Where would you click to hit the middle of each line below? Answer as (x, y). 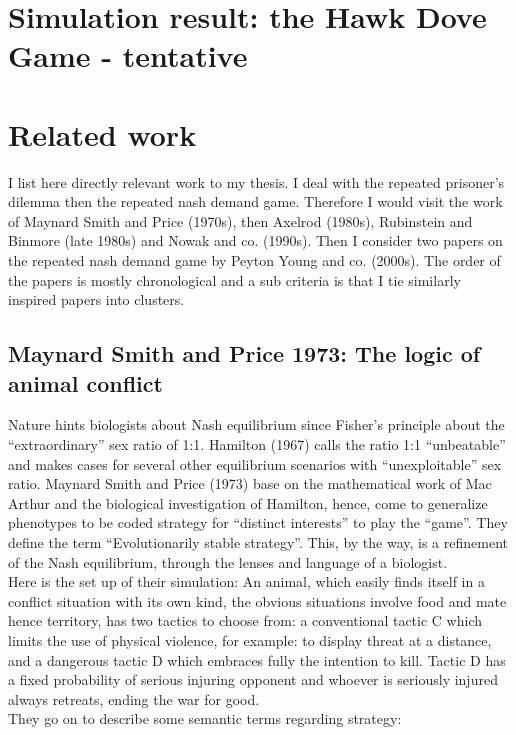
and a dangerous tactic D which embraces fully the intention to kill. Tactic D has (257, 659)
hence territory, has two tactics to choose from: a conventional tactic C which (245, 620)
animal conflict (85, 382)
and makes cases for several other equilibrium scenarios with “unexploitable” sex (255, 463)
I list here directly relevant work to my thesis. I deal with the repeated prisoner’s (256, 181)
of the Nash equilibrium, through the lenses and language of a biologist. (228, 561)
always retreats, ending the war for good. (134, 698)
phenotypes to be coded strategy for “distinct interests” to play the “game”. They (258, 522)
